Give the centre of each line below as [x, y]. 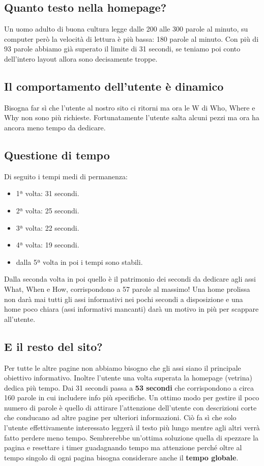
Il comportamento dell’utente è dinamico [114, 86]
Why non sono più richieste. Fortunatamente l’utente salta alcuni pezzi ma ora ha [132, 117]
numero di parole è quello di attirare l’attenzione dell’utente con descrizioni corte [130, 407]
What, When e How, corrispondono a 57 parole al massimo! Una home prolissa [127, 289]
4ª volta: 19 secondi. [48, 245]
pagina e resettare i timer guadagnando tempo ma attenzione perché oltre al [123, 447]
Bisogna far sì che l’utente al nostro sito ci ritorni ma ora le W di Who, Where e [130, 107]
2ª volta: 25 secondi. [48, 210]
